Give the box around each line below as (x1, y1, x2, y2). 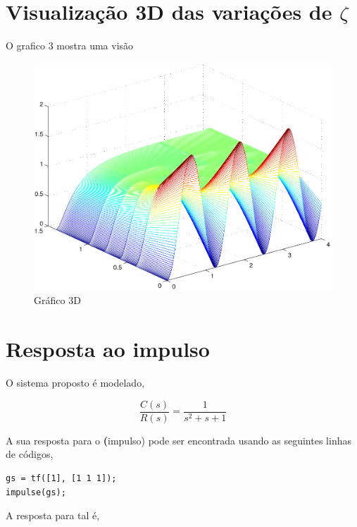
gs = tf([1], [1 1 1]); (6, 473, 117, 483)
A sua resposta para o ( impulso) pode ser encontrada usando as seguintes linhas (6, 432, 351, 447)
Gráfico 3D (34, 293, 81, 308)
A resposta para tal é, (6, 508, 100, 523)
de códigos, (6, 447, 54, 461)
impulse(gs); (6, 487, 66, 497)
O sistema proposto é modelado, (6, 375, 145, 390)
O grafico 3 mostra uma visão (6, 38, 134, 53)
